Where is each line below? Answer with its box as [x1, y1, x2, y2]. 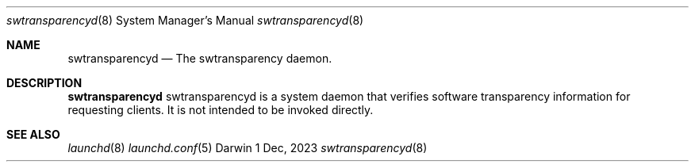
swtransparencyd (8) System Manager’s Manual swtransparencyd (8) [6, 13, 364, 27]
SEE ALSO [6, 128, 60, 141]
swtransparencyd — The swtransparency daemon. [67, 52, 332, 65]
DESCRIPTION [6, 76, 83, 90]
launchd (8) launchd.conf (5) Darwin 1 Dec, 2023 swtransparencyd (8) [67, 141, 428, 155]
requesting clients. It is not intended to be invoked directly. [67, 103, 374, 116]
